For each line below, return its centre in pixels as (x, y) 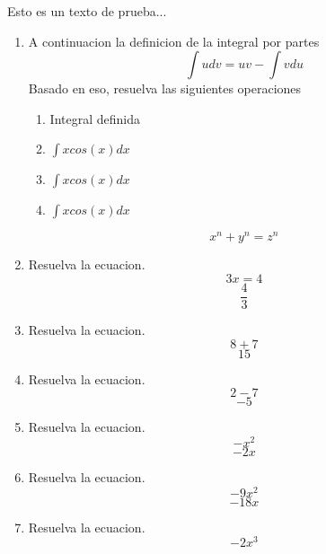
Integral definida (95, 118)
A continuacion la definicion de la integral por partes (174, 41)
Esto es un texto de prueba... (87, 11)
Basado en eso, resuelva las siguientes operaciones (165, 88)
